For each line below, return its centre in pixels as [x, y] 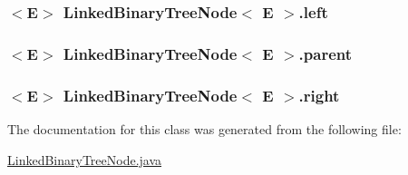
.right [319, 95]
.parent [325, 53]
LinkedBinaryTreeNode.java [85, 159]
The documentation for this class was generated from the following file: [204, 128]
